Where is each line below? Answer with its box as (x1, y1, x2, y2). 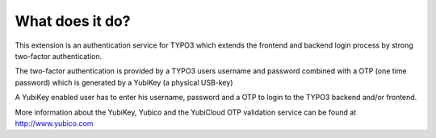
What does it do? (15, 12, 131, 30)
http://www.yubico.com (15, 118, 94, 128)
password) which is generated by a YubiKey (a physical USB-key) (15, 77, 233, 87)
